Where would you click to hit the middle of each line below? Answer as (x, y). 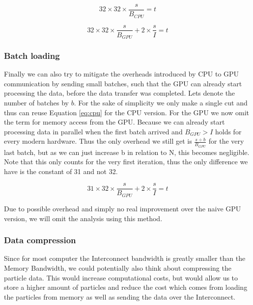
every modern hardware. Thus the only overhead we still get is (98, 141)
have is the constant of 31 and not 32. (61, 171)
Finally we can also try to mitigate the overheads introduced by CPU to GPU (122, 74)
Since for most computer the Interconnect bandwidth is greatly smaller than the (125, 258)
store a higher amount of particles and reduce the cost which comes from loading (126, 287)
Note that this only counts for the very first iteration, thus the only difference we (126, 162)
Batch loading (32, 55)
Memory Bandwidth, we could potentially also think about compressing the (118, 267)
